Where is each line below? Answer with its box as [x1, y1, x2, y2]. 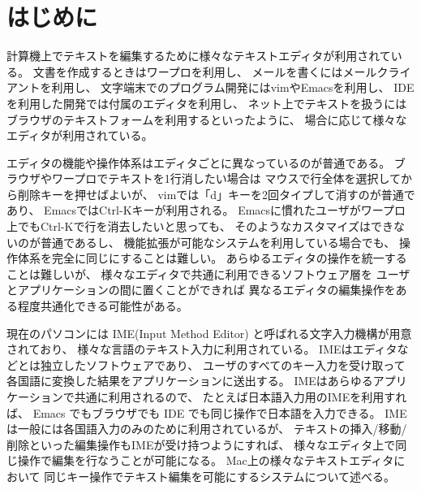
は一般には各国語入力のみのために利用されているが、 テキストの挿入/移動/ [6, 420, 407, 437]
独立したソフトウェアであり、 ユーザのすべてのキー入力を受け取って [40, 356, 406, 373]
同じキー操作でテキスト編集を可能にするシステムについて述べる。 [44, 467, 396, 484]
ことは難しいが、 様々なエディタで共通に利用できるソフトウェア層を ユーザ [6, 265, 410, 282]
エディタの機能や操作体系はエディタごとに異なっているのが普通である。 [6, 154, 391, 171]
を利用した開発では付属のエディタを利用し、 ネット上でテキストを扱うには [6, 94, 407, 111]
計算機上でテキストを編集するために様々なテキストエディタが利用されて [6, 47, 391, 64]
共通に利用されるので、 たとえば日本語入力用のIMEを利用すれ [74, 388, 407, 405]
